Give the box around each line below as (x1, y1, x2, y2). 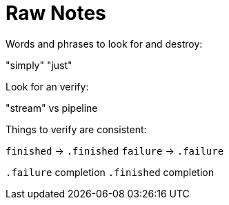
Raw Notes (6, 1, 106, 25)
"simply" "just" (6, 59, 72, 71)
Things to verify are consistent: (6, 123, 147, 135)
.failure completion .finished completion (6, 166, 214, 178)
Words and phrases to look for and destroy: (6, 37, 203, 50)
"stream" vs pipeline (6, 101, 98, 114)
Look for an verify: (6, 80, 89, 92)
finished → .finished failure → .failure (6, 144, 224, 157)
